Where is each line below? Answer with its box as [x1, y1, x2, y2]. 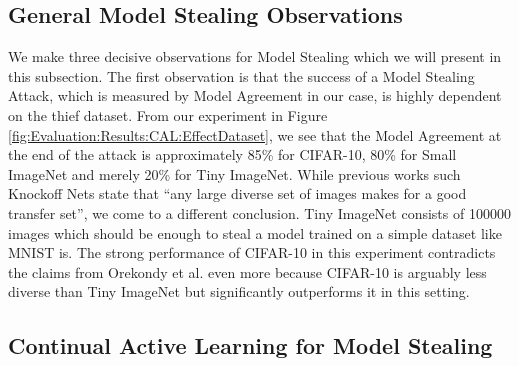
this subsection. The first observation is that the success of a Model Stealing [8, 65, 475, 86]
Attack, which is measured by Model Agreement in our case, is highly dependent [8, 85, 502, 106]
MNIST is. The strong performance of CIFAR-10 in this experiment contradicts [8, 242, 496, 263]
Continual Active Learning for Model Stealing [8, 330, 493, 361]
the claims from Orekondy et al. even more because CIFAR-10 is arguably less [8, 261, 487, 282]
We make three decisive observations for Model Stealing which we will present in [8, 46, 502, 67]
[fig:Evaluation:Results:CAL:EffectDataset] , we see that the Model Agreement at [8, 124, 502, 145]
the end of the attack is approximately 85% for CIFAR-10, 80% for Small [8, 144, 457, 165]
